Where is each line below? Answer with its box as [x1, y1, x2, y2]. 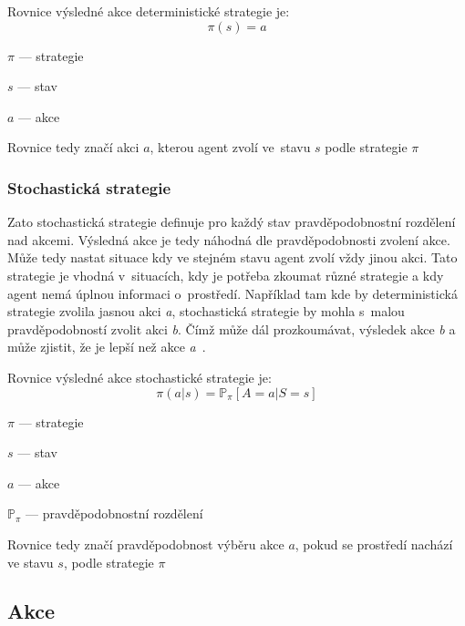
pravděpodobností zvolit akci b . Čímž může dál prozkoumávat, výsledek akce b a [7, 319, 456, 338]
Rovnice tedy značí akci [7, 138, 139, 157]
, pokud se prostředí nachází [294, 534, 453, 553]
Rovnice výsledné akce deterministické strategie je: [7, 2, 290, 20]
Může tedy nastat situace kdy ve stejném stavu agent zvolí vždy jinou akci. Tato [7, 248, 458, 267]
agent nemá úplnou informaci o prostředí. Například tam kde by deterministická [7, 283, 458, 303]
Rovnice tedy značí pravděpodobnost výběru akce [7, 534, 284, 553]
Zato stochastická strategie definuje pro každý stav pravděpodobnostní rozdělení [7, 212, 456, 231]
